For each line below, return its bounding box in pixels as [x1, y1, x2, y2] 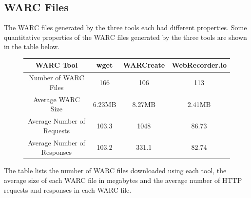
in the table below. [4, 41, 60, 52]
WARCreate [123, 60, 165, 70]
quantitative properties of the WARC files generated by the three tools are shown [4, 32, 247, 42]
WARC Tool [35, 60, 78, 70]
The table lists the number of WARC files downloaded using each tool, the [4, 165, 227, 176]
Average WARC [33, 94, 80, 104]
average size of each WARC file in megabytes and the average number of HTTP [4, 175, 242, 185]
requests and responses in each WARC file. [4, 184, 132, 195]
